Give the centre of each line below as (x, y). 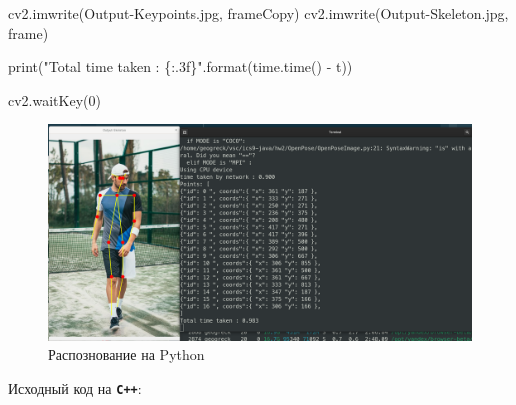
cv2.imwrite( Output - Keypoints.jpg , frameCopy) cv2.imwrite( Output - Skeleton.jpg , (258, 13)
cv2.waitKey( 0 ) (54, 99)
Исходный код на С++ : (75, 387)
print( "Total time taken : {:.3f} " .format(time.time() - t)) (180, 66)
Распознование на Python (126, 354)
